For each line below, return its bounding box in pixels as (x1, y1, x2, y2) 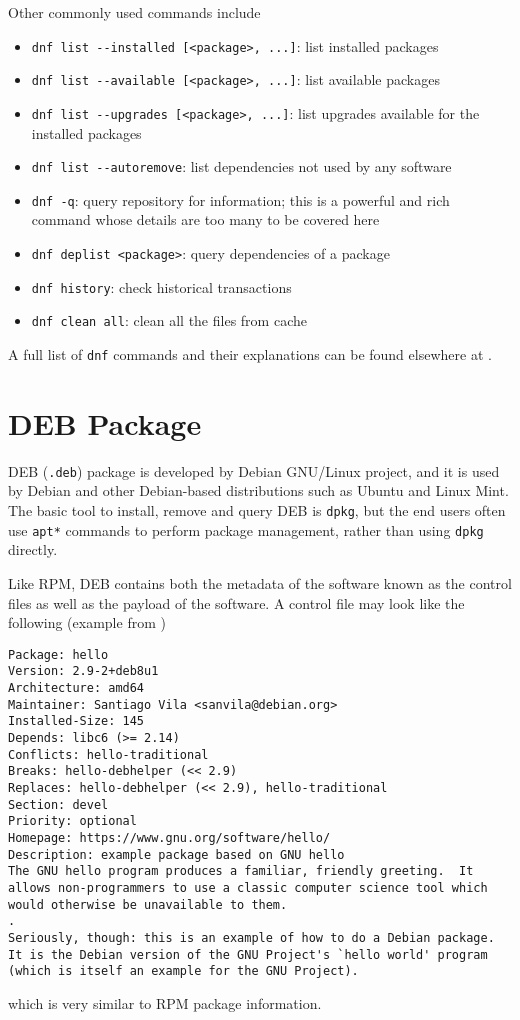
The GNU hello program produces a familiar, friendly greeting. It (8, 864, 474, 879)
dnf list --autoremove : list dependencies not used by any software (31, 156, 452, 177)
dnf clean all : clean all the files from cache (31, 310, 307, 331)
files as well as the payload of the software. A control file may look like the (8, 592, 465, 613)
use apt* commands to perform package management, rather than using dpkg (8, 519, 484, 540)
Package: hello (8, 647, 109, 662)
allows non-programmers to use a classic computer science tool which (8, 880, 488, 895)
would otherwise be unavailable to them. (8, 897, 288, 912)
